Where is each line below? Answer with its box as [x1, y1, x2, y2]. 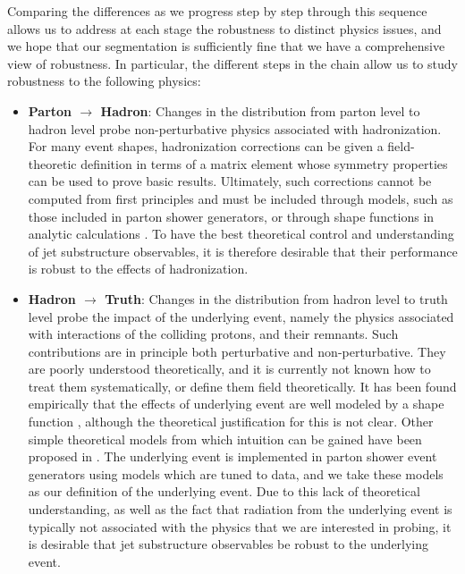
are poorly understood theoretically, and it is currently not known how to [28, 359, 431, 378]
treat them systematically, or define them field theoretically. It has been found [28, 376, 457, 395]
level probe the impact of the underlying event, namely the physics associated [28, 307, 454, 325]
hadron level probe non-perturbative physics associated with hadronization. [28, 119, 442, 138]
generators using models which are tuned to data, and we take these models [28, 464, 444, 483]
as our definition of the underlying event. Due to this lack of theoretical [28, 482, 420, 501]
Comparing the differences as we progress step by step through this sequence [7, 2, 427, 20]
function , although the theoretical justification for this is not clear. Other [28, 412, 434, 431]
